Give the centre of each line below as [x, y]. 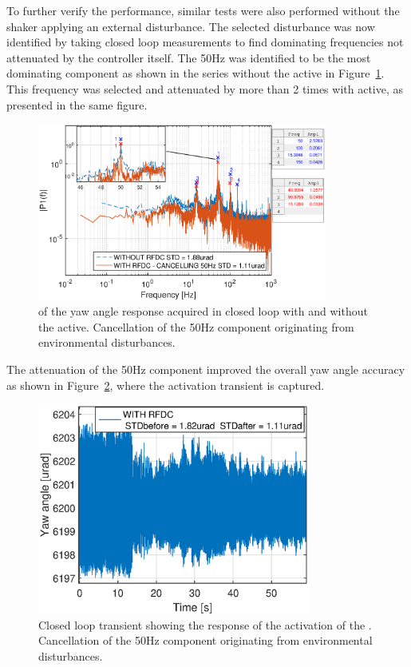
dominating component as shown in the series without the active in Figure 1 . [196, 73]
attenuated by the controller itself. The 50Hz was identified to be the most [189, 57]
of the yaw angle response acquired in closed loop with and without [203, 311]
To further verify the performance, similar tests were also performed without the [203, 10]
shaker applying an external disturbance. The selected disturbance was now [191, 26]
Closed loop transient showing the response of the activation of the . [205, 624]
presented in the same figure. [77, 104]
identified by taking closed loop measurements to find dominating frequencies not [205, 42]
